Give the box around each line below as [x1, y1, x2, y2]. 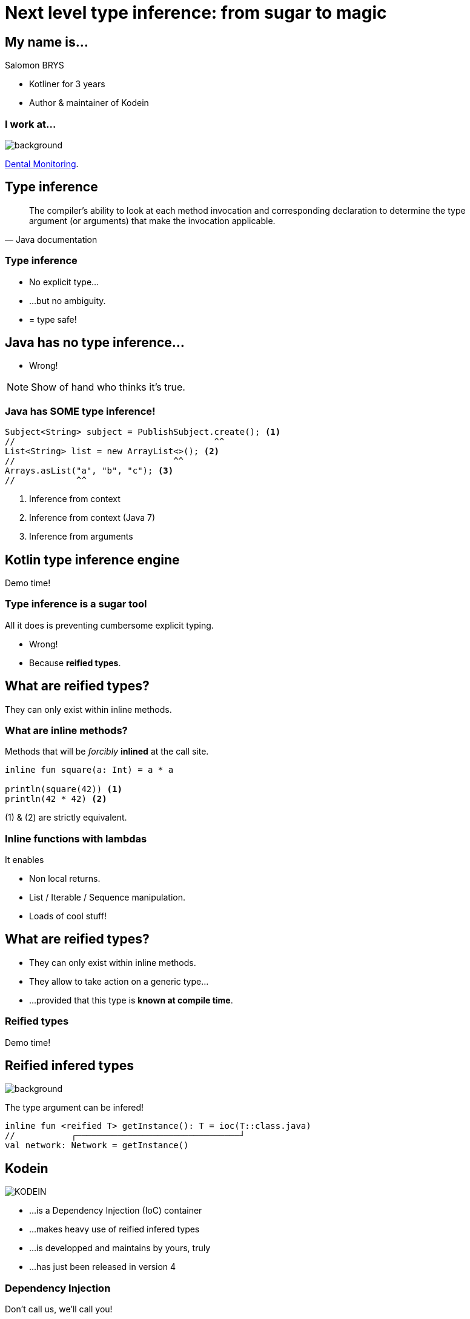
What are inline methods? [5, 724, 128, 736]
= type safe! [29, 314, 77, 325]
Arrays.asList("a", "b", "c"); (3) [5, 466, 174, 476]
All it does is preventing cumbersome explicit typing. [5, 620, 214, 630]
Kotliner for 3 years [29, 79, 105, 90]
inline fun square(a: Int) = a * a [5, 765, 174, 775]
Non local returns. [29, 873, 101, 884]
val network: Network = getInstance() [5, 1140, 189, 1151]
